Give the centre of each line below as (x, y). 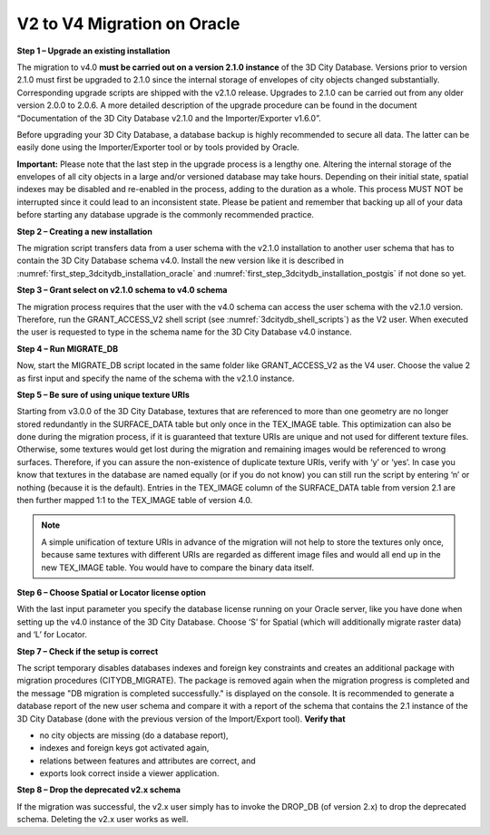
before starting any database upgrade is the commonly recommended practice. (166, 215)
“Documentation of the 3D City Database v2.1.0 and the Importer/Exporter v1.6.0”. (169, 118)
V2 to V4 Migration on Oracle (128, 24)
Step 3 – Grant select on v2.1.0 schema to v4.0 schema (122, 290)
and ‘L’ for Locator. (52, 635)
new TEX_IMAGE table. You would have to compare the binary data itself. (178, 568)
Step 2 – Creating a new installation (85, 231)
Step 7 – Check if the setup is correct (88, 651)
